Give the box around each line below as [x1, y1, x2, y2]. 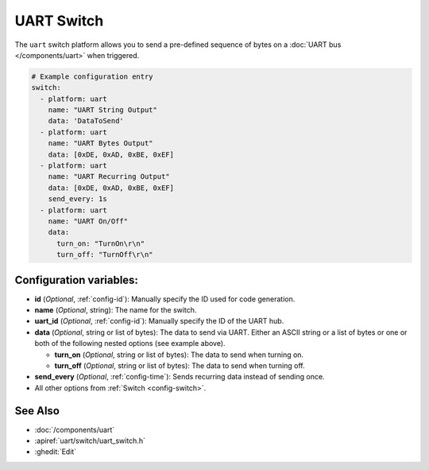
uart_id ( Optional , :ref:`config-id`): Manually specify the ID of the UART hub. [34, 317, 284, 326]
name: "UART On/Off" [48, 217, 129, 226]
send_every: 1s [48, 195, 107, 204]
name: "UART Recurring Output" [48, 172, 170, 181]
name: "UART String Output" [48, 106, 158, 115]
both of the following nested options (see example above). [34, 339, 226, 348]
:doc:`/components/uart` [34, 425, 115, 434]
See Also [14, 404, 60, 418]
